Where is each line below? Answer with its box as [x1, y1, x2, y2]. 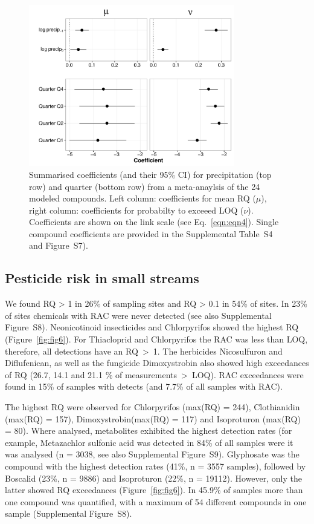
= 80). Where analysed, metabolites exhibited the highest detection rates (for [5, 424, 292, 437]
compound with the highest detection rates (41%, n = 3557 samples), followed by [5, 459, 306, 472]
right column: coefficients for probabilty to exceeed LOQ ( [29, 203, 244, 216]
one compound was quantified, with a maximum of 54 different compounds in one [5, 495, 307, 508]
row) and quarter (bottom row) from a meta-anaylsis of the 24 [29, 180, 260, 192]
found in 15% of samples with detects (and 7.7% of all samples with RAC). [5, 380, 283, 393]
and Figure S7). [29, 239, 88, 252]
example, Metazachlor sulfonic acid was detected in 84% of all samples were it [5, 436, 293, 448]
